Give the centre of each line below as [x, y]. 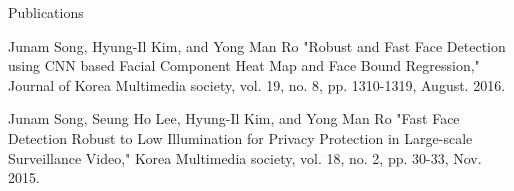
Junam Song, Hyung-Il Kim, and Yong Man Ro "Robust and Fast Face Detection [257, 45]
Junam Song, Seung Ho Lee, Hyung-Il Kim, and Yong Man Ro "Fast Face [234, 118]
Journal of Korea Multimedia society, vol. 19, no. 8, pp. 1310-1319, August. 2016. [257, 84]
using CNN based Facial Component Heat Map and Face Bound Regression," [244, 65]
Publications [46, 12]
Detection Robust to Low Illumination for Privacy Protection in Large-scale [240, 137]
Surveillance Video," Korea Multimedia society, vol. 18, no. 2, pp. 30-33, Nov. [245, 157]
